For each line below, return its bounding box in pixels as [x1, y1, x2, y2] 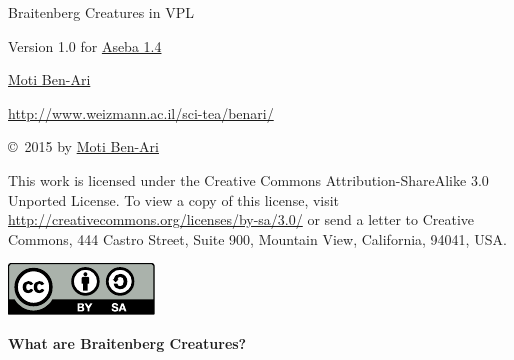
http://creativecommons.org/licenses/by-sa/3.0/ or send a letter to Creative [8, 209, 475, 230]
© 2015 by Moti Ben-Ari [8, 136, 159, 157]
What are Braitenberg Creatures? [8, 332, 247, 353]
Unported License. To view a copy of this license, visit [8, 189, 340, 210]
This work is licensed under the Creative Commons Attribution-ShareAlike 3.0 [8, 169, 489, 190]
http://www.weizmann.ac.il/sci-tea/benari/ [8, 102, 274, 123]
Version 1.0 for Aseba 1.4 [8, 35, 162, 56]
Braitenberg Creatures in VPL [8, 2, 194, 22]
